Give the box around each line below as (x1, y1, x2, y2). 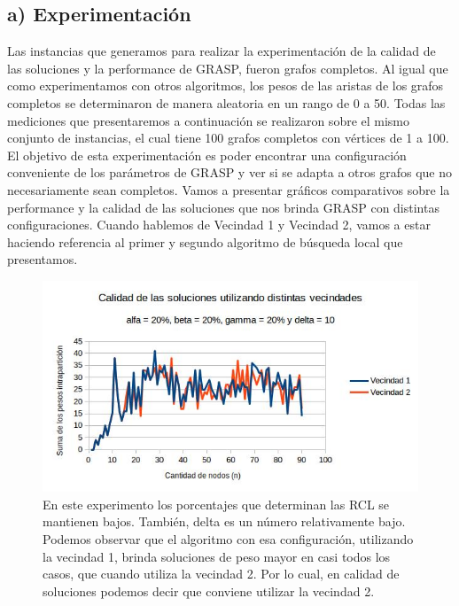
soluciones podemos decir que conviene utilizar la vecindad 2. (43, 581, 375, 600)
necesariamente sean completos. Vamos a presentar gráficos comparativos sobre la (7, 180, 450, 198)
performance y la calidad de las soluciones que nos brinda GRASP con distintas (7, 198, 440, 216)
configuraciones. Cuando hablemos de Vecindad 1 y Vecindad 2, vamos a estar (7, 215, 431, 234)
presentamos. (7, 250, 78, 268)
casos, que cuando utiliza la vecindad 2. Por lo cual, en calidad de (43, 564, 400, 583)
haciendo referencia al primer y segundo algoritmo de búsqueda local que (7, 232, 403, 251)
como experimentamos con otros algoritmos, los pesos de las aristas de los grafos (7, 76, 444, 95)
